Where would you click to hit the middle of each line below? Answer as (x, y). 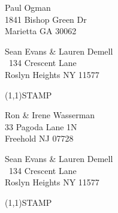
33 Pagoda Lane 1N (41, 126)
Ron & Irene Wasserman (50, 115)
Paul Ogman (28, 7)
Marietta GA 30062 (41, 31)
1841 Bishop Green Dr (46, 19)
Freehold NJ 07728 (39, 138)
